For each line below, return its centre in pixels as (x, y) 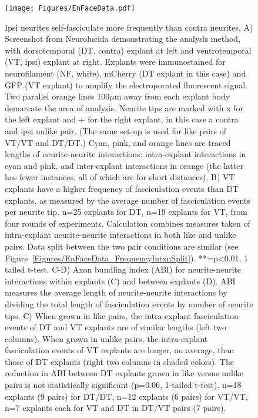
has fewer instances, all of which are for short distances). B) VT (120, 177)
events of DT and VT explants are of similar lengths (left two (115, 327)
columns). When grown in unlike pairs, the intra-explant (106, 338)
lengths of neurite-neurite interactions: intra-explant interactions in (125, 154)
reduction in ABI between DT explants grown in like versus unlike (124, 373)
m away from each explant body (172, 96)
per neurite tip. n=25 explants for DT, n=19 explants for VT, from (126, 212)
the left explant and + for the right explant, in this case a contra (122, 119)
